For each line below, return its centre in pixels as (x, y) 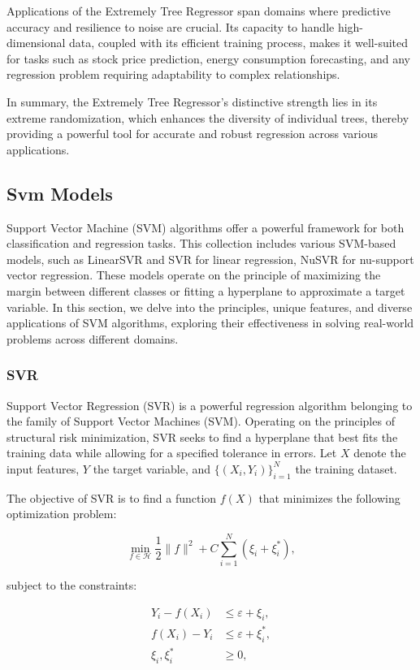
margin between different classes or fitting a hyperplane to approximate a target (206, 290)
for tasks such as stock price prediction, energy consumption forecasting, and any (208, 58)
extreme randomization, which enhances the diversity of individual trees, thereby (208, 117)
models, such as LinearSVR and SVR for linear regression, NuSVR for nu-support (210, 259)
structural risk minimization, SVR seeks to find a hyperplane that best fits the (202, 437)
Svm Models (60, 193)
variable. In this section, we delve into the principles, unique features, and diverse (210, 307)
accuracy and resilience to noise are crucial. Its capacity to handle (171, 26)
